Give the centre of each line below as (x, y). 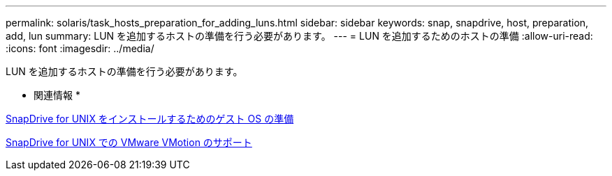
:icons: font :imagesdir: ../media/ (80, 48)
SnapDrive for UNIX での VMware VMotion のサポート (129, 142)
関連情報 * (57, 95)
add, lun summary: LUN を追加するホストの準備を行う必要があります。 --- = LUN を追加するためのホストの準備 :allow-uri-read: (299, 36)
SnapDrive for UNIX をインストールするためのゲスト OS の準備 (150, 119)
